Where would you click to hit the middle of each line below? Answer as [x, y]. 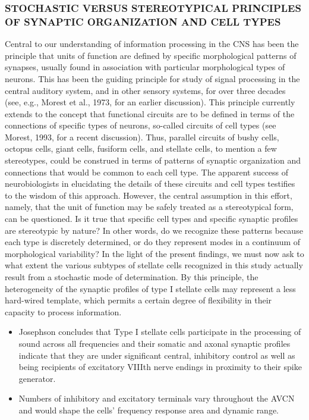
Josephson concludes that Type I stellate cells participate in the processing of [160, 332]
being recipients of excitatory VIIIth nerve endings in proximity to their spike [160, 367]
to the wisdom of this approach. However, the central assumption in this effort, [149, 195]
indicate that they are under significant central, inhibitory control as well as [157, 355]
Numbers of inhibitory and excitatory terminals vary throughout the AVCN [157, 398]
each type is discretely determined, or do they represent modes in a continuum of [153, 242]
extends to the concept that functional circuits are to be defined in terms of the [150, 113]
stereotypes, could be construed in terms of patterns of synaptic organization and [153, 160]
